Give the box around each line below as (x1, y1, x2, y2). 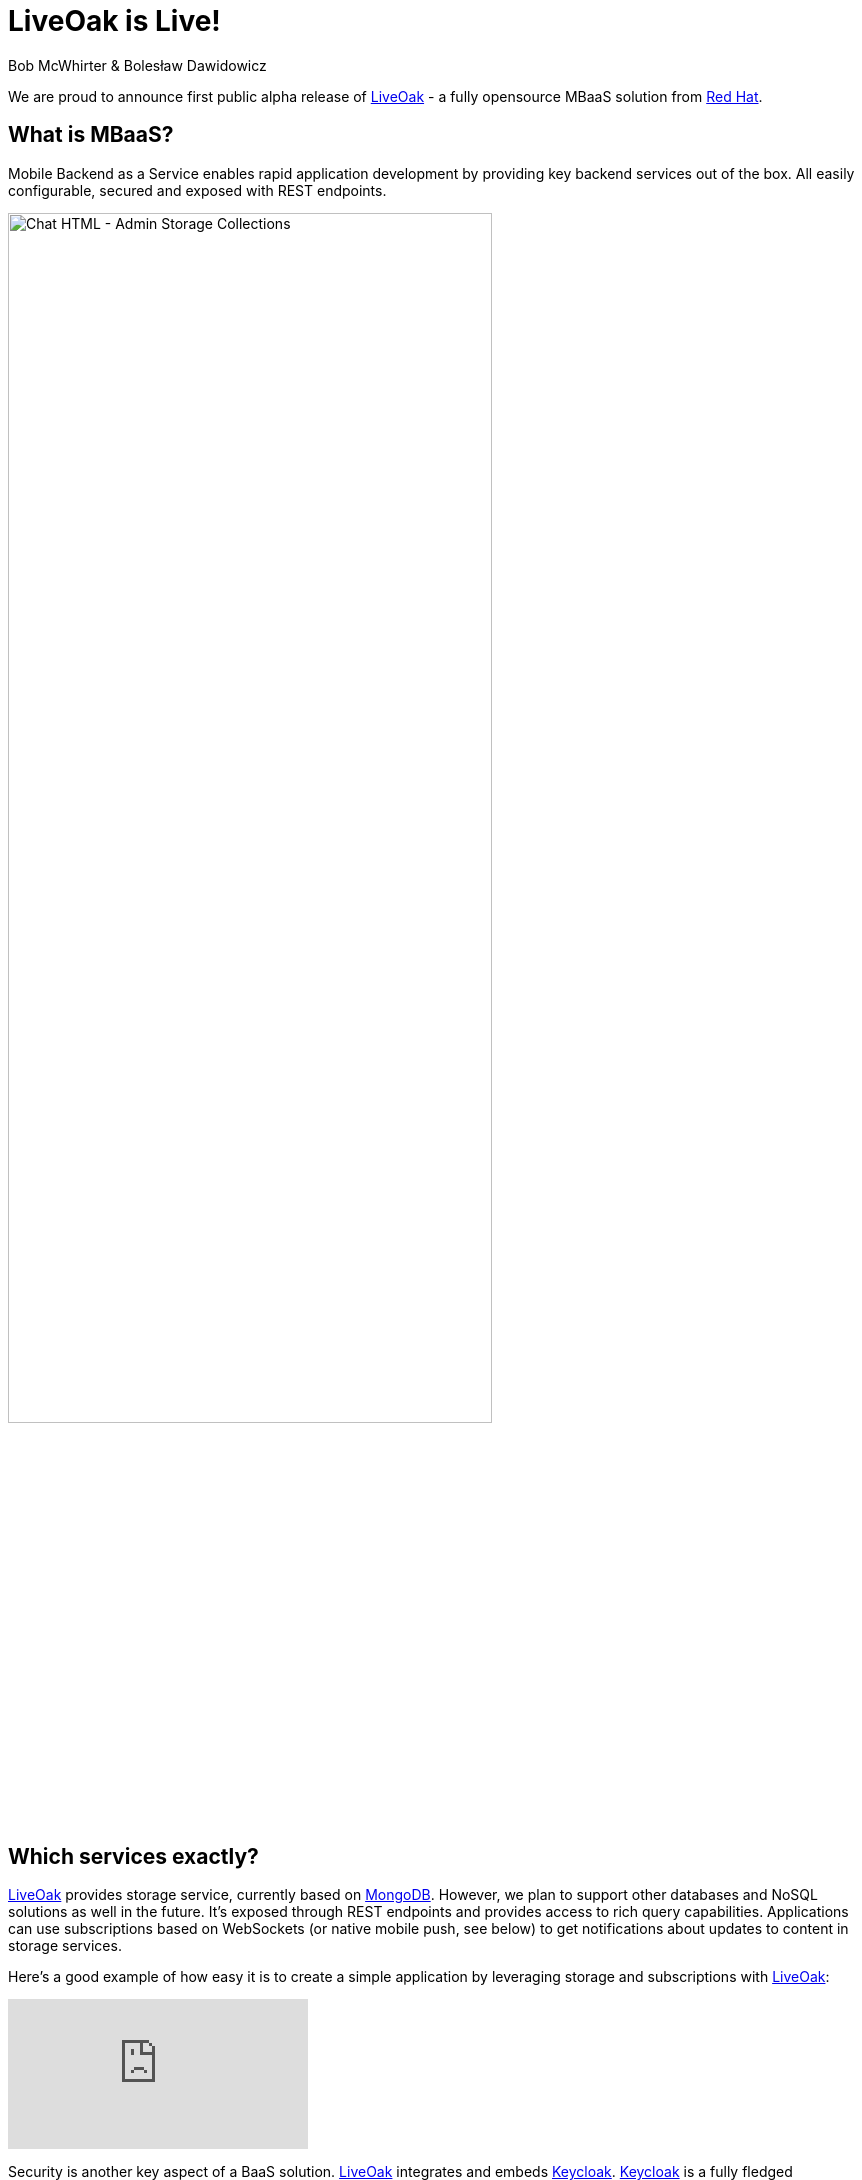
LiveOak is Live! (8, 4, 221, 38)
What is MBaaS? (8, 122, 174, 148)
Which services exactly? (8, 1844, 259, 1870)
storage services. (8, 1937, 122, 1955)
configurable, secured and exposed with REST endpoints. (8, 181, 387, 199)
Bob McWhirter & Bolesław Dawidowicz (8, 56, 267, 74)
